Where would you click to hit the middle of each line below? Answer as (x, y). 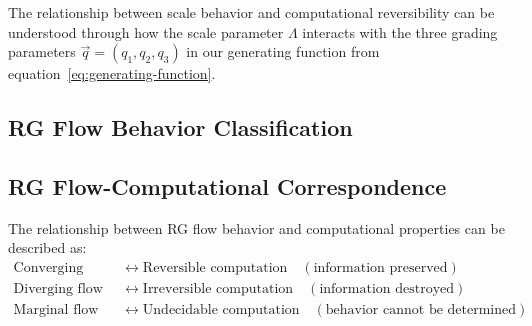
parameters (42, 51)
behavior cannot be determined (421, 310)
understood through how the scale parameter (146, 31)
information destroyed (387, 289)
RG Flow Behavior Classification (180, 127)
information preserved (380, 267)
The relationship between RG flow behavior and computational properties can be (256, 227)
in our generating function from (283, 51)
